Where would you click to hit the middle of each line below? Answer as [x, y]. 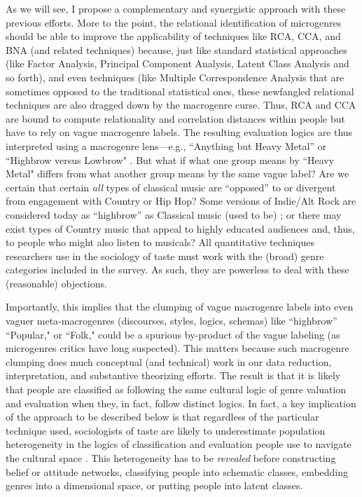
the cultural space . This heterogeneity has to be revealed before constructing [171, 458]
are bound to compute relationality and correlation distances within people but [175, 118]
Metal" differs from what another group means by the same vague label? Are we [177, 173]
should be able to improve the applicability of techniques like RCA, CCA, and [173, 36]
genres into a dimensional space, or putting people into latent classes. [154, 485]
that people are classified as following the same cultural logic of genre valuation [176, 389]
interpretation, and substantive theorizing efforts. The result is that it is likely [173, 375]
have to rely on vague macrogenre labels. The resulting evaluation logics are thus [179, 132]
